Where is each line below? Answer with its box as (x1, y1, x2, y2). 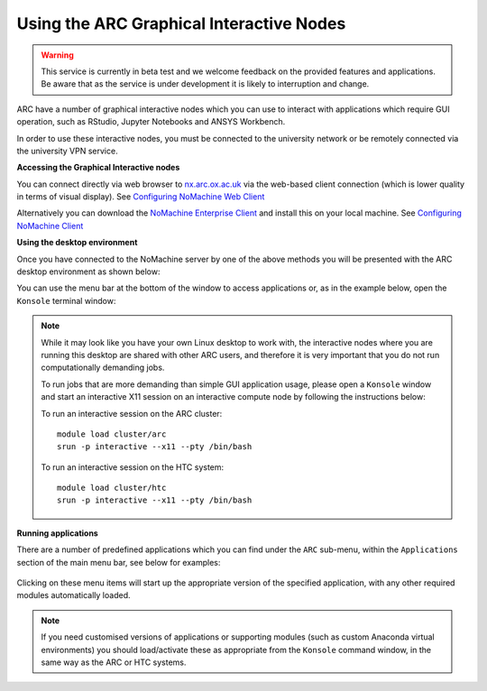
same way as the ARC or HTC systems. (41, 657, 187, 668)
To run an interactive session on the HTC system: (41, 461, 225, 473)
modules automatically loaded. (16, 590, 131, 601)
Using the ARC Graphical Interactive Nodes (16, 14, 346, 33)
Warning (41, 50, 74, 60)
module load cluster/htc (57, 483, 167, 493)
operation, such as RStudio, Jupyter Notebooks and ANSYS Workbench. (16, 116, 286, 127)
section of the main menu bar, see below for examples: (16, 557, 221, 567)
